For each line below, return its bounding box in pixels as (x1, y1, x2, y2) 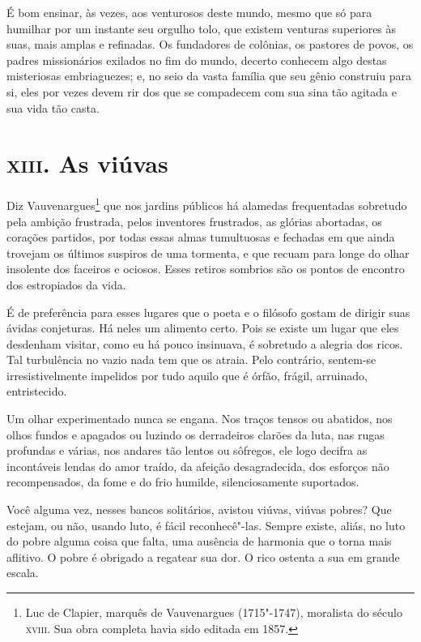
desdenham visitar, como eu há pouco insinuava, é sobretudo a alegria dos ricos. (6, 335, 403, 352)
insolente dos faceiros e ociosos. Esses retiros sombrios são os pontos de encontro (6, 260, 405, 277)
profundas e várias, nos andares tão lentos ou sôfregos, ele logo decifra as (6, 442, 368, 459)
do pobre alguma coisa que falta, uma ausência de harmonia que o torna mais (6, 533, 392, 550)
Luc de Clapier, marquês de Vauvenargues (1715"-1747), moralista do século (25, 604, 402, 620)
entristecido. (6, 383, 67, 400)
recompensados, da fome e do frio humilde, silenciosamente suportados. (6, 473, 359, 490)
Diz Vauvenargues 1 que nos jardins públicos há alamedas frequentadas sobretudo (6, 195, 407, 213)
